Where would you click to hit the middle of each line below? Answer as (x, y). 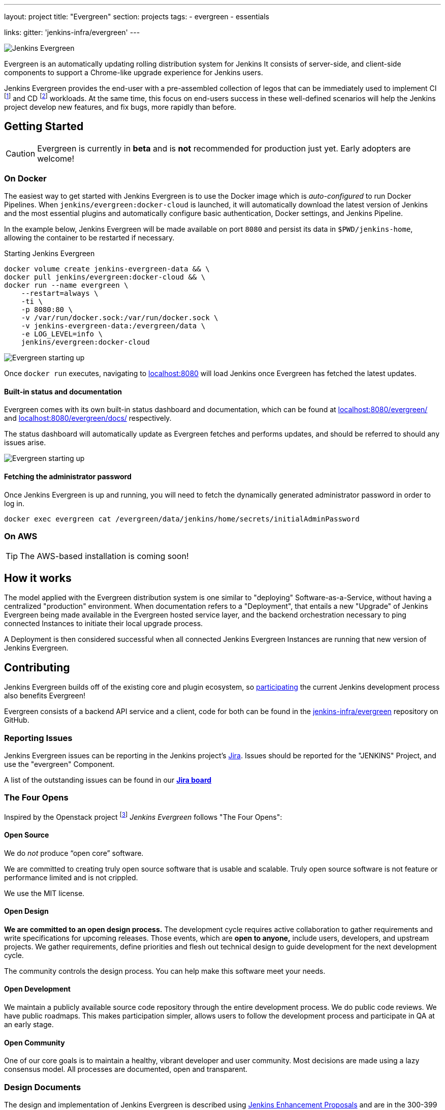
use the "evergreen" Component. (59, 764)
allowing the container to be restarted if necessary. (89, 238)
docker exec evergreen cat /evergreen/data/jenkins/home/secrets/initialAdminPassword (182, 519)
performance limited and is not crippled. (71, 877)
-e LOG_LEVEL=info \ (62, 334)
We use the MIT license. (44, 893)
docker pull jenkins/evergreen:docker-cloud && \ (105, 277)
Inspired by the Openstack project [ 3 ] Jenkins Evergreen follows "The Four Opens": (143, 816)
